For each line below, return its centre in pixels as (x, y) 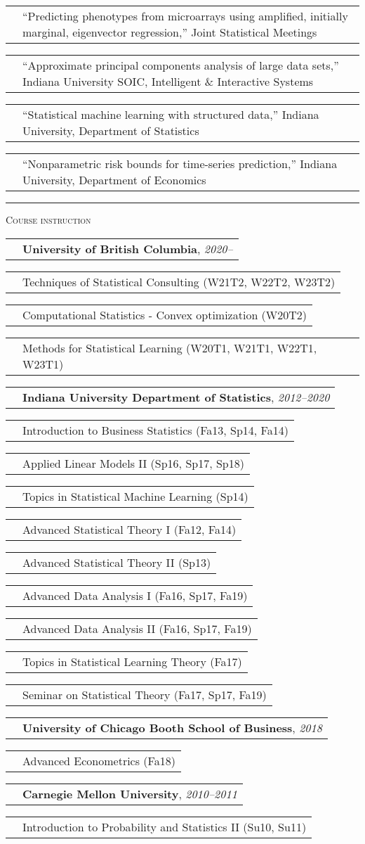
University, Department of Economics (114, 180)
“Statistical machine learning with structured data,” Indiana (171, 114)
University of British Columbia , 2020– (128, 248)
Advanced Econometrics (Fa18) (99, 760)
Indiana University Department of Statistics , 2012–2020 (176, 397)
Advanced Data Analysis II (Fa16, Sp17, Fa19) (137, 628)
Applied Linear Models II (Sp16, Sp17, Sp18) (133, 463)
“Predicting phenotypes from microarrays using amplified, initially (185, 16)
